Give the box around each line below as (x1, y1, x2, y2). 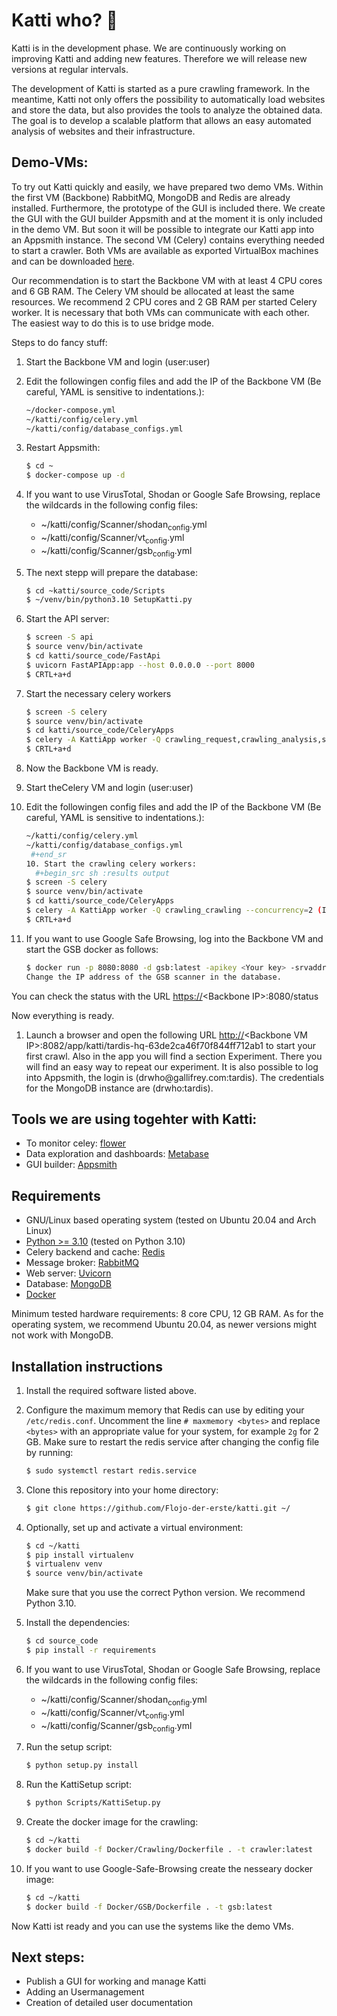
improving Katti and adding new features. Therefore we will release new (11, 52, 308, 64)
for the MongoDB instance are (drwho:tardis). (25, 1082, 214, 1094)
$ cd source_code (25, 1636, 99, 1646)
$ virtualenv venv (25, 1559, 103, 1569)
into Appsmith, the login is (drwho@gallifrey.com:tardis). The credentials (25, 1071, 325, 1083)
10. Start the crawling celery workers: (25, 859, 197, 869)
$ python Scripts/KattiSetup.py (25, 1798, 161, 1808)
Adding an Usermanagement (25, 1986, 145, 1998)
